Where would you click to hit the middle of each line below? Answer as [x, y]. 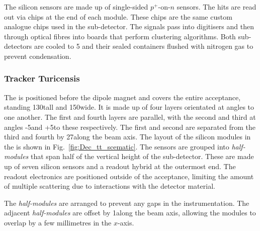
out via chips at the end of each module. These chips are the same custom [118, 16]
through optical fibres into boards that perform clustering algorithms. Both [120, 36]
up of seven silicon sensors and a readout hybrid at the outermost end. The [120, 166]
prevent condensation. [38, 56]
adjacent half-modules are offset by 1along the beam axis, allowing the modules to [130, 213]
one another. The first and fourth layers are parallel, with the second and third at [130, 117]
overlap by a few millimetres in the [58, 222]
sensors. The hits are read [216, 7]
